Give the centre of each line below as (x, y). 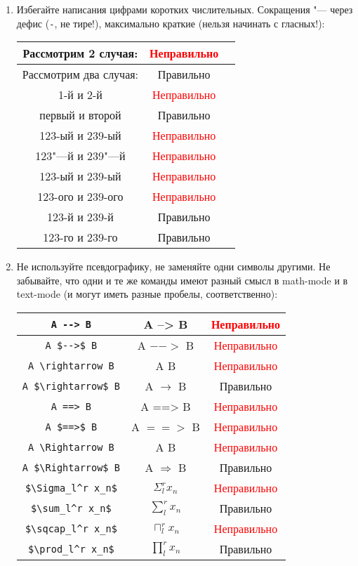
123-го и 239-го (80, 237)
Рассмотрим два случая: (80, 74)
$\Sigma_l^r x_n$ (71, 488)
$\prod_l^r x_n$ (71, 549)
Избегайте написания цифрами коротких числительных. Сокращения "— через (185, 9)
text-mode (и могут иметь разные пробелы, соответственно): (147, 294)
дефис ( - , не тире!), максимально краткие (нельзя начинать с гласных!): (171, 23)
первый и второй (80, 115)
